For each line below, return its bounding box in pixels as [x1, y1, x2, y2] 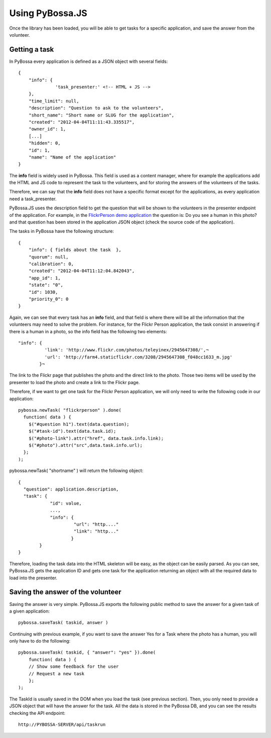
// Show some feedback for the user [28, 664, 119, 670]
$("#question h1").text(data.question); [28, 421, 130, 427]
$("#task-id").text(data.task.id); [28, 428, 116, 434]
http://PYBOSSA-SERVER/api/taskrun [18, 722, 106, 727]
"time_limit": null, [28, 98, 79, 104]
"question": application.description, [23, 486, 119, 492]
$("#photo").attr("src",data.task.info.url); [28, 442, 143, 448]
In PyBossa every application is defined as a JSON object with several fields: [9, 58, 168, 64]
